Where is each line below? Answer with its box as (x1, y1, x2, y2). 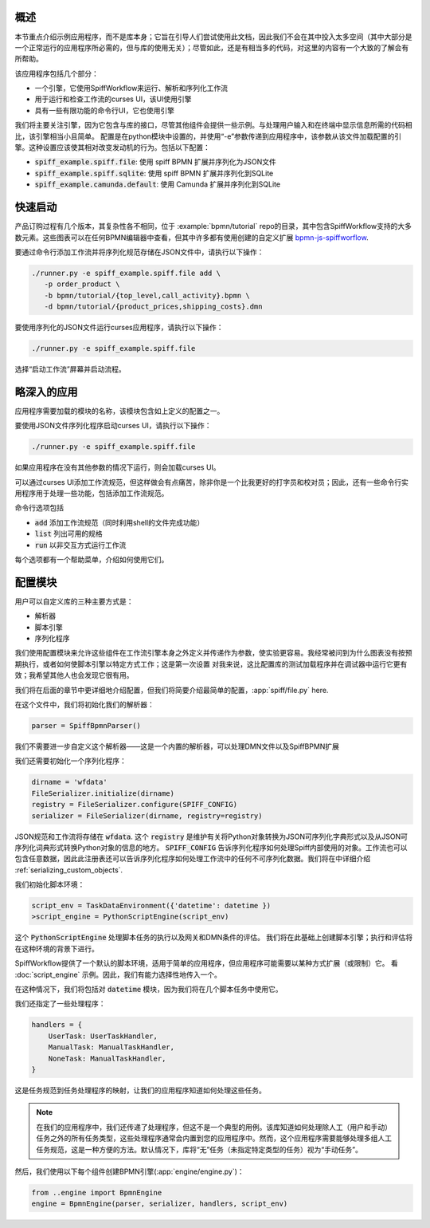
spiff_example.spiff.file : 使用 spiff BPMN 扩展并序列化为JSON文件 (34, 157, 276, 167)
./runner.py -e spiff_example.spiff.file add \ (31, 268, 221, 277)
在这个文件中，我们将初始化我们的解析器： (14, 700, 154, 710)
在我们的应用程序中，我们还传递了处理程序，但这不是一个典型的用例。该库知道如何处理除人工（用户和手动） (36, 1122, 392, 1132)
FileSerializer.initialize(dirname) (31, 789, 175, 797)
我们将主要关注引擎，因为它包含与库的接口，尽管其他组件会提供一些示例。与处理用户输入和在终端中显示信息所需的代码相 (14, 120, 412, 130)
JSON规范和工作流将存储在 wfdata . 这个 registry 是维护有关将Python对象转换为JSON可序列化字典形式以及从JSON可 (14, 832, 408, 841)
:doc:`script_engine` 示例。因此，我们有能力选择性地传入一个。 (14, 970, 222, 979)
